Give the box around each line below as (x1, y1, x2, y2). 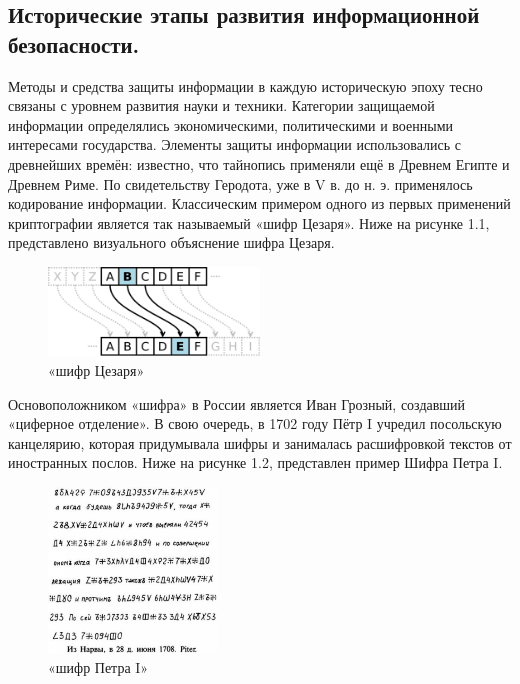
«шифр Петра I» (48, 657, 149, 678)
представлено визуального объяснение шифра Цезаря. (8, 232, 335, 253)
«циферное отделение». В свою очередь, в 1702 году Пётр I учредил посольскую (8, 413, 502, 434)
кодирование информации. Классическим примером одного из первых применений (8, 193, 511, 214)
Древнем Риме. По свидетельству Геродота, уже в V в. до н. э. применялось (8, 173, 473, 194)
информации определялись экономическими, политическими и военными (8, 114, 453, 135)
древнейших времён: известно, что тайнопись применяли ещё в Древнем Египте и (8, 153, 510, 174)
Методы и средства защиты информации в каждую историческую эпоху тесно (8, 75, 483, 96)
